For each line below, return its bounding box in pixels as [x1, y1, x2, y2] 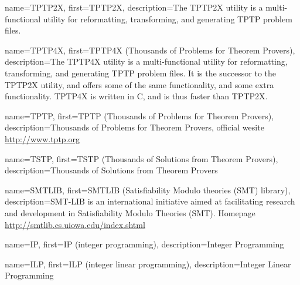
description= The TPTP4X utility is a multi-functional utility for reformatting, [5, 55, 288, 68]
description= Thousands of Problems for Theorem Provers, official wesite [5, 121, 264, 133]
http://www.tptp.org [5, 132, 80, 145]
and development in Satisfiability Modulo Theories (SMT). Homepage [5, 206, 255, 219]
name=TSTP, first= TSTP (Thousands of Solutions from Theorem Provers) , [5, 152, 278, 165]
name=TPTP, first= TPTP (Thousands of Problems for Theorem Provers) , [5, 109, 274, 122]
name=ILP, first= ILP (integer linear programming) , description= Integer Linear [5, 257, 291, 270]
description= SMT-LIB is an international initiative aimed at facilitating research [5, 195, 295, 207]
